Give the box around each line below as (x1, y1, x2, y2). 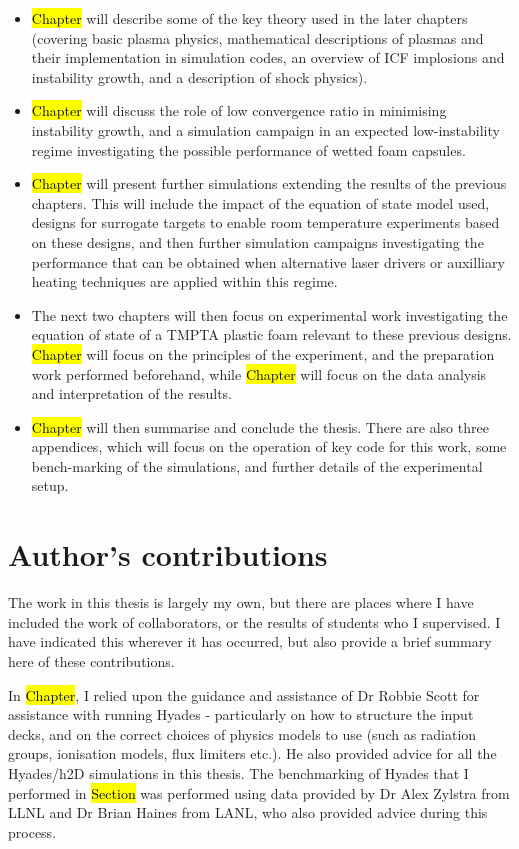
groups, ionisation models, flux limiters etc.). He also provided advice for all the (8, 743, 497, 764)
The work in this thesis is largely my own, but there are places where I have (8, 592, 474, 613)
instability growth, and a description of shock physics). (31, 66, 368, 87)
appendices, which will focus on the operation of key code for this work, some (31, 436, 507, 457)
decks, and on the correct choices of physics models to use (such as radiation (8, 723, 477, 744)
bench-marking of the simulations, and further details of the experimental (31, 455, 483, 476)
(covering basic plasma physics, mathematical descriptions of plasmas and (31, 27, 484, 48)
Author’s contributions (8, 534, 328, 575)
